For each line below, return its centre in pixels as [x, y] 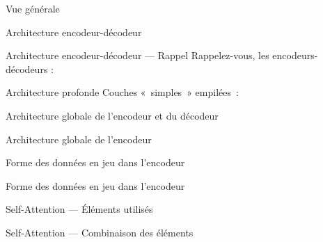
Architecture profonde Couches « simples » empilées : [122, 92]
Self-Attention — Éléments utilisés [79, 209]
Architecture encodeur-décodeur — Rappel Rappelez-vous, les [137, 55]
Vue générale [33, 8]
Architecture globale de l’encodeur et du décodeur [112, 115]
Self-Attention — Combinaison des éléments [100, 232]
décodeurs [27, 68]
